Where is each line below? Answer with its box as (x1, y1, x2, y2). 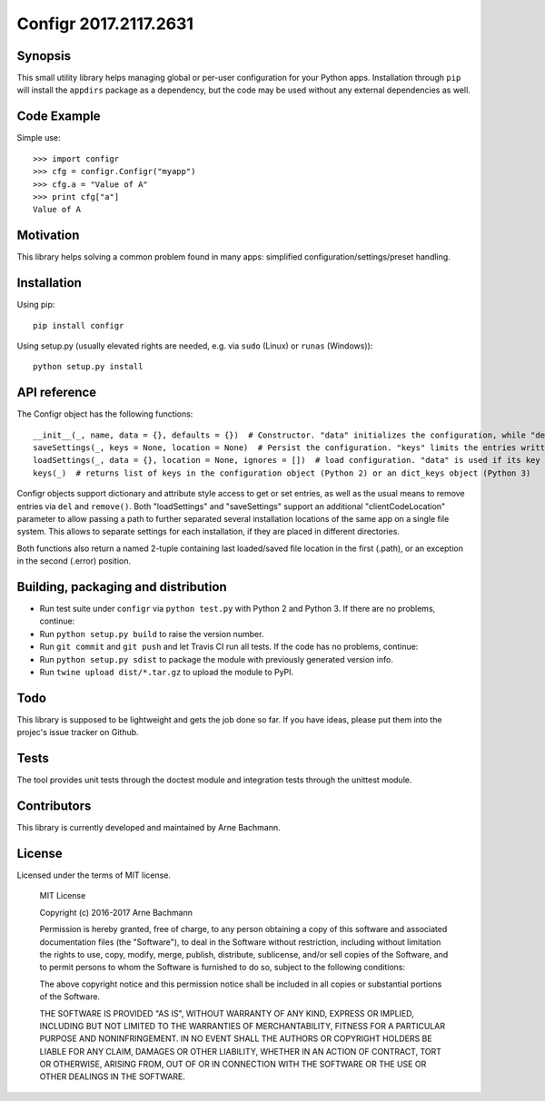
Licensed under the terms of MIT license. (16, 870, 172, 880)
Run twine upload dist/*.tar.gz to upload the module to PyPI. (39, 666, 294, 677)
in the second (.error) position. (16, 555, 132, 566)
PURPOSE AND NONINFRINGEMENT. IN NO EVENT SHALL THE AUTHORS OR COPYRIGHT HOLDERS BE (39, 1033, 432, 1044)
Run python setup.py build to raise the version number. (39, 628, 264, 639)
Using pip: (16, 300, 55, 310)
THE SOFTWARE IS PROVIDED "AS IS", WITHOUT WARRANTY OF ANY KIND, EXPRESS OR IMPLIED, (39, 1008, 415, 1018)
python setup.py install (33, 361, 144, 372)
